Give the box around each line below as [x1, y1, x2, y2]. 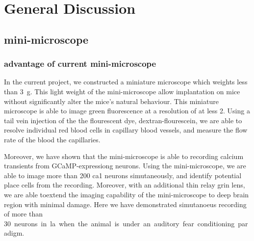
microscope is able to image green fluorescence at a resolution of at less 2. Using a [4, 106, 250, 116]
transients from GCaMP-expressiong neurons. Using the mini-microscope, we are [4, 161, 246, 171]
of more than [4, 209, 43, 219]
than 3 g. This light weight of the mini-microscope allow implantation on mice [4, 86, 240, 96]
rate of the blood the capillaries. [4, 134, 101, 144]
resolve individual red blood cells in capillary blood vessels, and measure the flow [4, 125, 248, 135]
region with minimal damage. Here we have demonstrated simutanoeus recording [4, 199, 247, 209]
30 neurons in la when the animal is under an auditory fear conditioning [4, 218, 235, 228]
